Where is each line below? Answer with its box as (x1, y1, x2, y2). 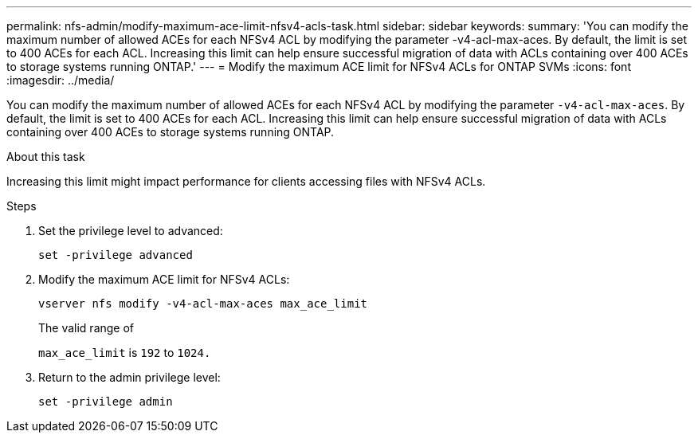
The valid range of (38, 321, 135, 335)
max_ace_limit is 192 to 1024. (38, 346, 211, 359)
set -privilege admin (38, 395, 173, 408)
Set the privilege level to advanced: (38, 224, 223, 237)
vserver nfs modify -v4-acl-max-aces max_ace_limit (38, 297, 368, 310)
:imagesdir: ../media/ (6, 73, 115, 87)
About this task (6, 150, 85, 163)
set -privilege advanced (38, 249, 193, 261)
